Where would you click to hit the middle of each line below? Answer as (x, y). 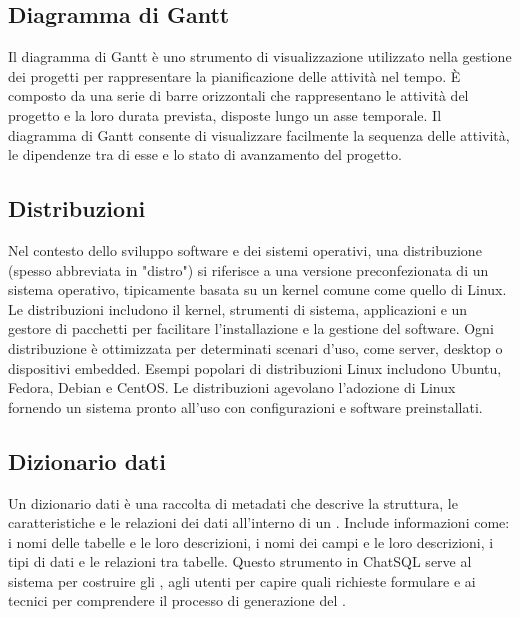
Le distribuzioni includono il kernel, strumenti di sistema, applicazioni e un (238, 308)
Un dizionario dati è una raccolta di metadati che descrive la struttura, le (233, 502)
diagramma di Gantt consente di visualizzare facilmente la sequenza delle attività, (259, 134)
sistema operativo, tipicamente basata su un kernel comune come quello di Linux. (257, 289)
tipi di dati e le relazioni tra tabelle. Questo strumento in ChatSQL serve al (240, 561)
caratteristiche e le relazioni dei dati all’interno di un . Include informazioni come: (259, 522)
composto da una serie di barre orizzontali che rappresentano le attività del (238, 95)
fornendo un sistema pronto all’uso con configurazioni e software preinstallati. (245, 406)
